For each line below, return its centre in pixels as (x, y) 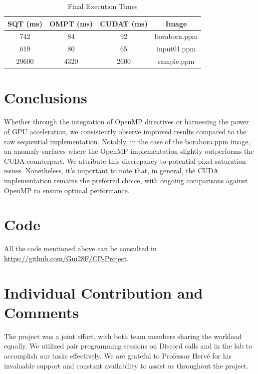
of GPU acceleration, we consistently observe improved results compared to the (125, 131)
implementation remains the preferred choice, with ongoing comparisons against (126, 180)
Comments (41, 312)
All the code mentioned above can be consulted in (80, 248)
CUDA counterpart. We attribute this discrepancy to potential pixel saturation (125, 161)
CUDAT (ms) (124, 23)
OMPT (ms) (71, 23)
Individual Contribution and (104, 292)
